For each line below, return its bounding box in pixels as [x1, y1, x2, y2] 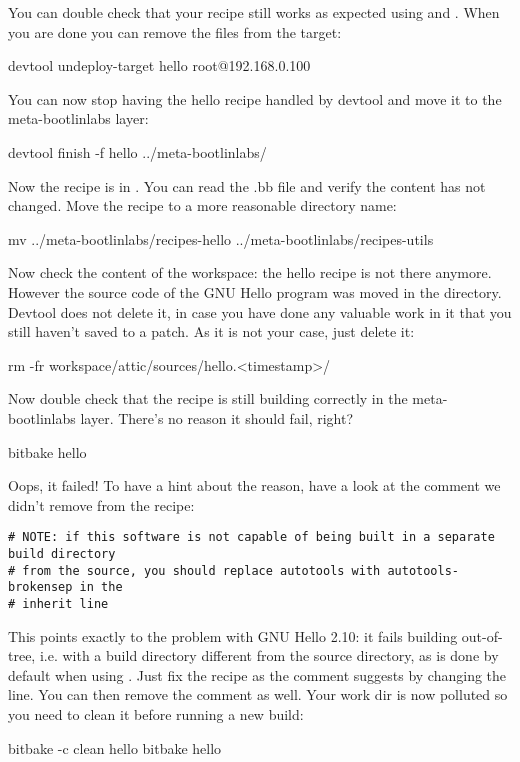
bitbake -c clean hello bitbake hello [8, 737, 222, 758]
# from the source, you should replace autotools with [8, 563, 381, 578]
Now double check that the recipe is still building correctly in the [8, 388, 408, 409]
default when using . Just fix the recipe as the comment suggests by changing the [8, 664, 507, 685]
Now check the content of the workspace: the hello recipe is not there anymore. [8, 262, 492, 283]
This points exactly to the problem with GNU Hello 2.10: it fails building [8, 625, 458, 646]
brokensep [8, 580, 73, 595]
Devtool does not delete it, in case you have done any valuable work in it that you [8, 301, 512, 322]
